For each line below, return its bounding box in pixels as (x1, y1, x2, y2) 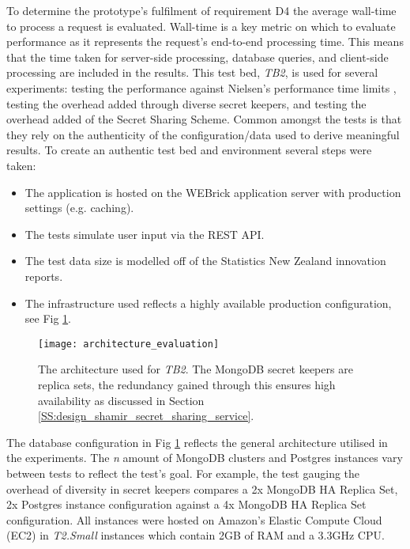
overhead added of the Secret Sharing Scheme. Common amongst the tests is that (6, 111, 402, 127)
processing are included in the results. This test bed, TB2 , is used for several (6, 64, 378, 81)
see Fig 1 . (24, 310, 72, 327)
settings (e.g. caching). (24, 199, 134, 216)
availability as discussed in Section (38, 392, 205, 408)
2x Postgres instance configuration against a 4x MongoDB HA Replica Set (6, 496, 367, 513)
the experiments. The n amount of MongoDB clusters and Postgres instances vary (6, 449, 403, 466)
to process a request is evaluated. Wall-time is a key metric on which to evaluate (6, 17, 396, 34)
